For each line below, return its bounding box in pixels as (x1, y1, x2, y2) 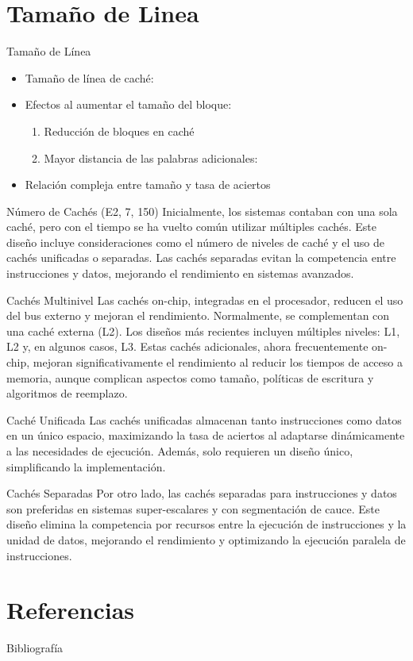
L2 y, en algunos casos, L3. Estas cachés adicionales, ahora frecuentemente (6, 338, 369, 355)
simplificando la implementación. (6, 458, 166, 475)
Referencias (6, 594, 135, 626)
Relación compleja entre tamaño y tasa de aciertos (25, 176, 271, 193)
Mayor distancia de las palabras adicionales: (44, 149, 258, 166)
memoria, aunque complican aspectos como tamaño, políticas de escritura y (6, 369, 374, 386)
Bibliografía (6, 640, 64, 656)
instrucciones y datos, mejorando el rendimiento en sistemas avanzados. (6, 265, 354, 282)
